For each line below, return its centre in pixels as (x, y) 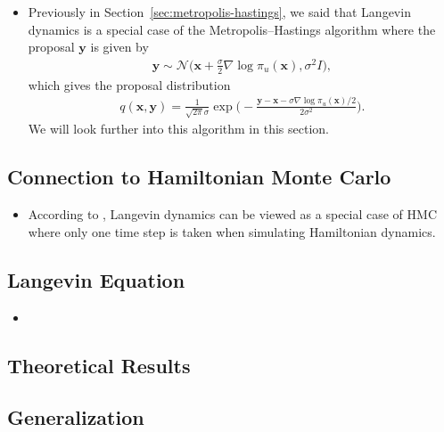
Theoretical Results (99, 365)
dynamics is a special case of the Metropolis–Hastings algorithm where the (232, 29)
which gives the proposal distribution (129, 84)
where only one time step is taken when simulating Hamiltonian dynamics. (232, 231)
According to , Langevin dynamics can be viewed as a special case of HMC (233, 214)
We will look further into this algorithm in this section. (178, 129)
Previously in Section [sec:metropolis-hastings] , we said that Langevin (219, 12)
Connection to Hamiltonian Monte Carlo (199, 177)
